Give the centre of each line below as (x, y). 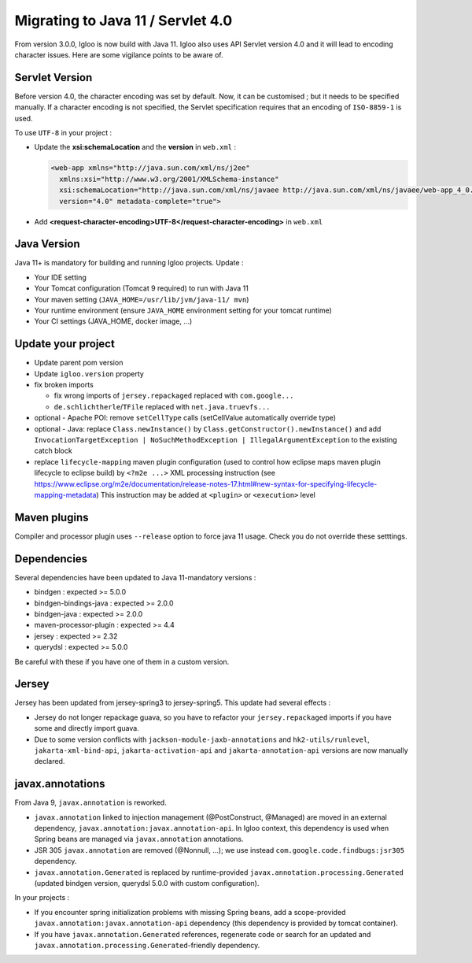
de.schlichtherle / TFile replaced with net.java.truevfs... (162, 406)
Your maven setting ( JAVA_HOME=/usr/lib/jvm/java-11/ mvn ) (142, 299)
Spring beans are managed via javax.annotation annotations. (139, 839)
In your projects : (42, 898)
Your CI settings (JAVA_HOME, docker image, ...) (113, 321)
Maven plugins (52, 517)
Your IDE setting (60, 277)
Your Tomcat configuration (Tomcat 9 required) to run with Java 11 (142, 288)
